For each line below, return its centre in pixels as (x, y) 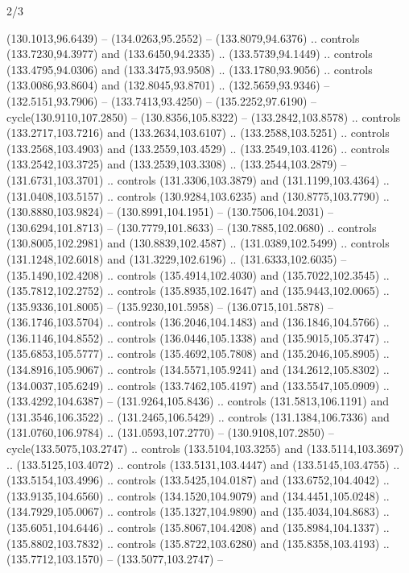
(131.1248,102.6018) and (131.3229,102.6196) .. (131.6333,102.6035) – (177, 258)
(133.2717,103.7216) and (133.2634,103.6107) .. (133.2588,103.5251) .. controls (198, 133)
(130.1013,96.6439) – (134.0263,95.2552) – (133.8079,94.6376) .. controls (183, 37)
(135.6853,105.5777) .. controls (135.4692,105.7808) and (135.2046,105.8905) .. (198, 353)
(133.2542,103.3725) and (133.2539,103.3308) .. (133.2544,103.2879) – (177, 164)
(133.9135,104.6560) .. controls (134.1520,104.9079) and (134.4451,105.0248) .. (198, 495)
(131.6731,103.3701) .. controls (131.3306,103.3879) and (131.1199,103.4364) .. (198, 179)
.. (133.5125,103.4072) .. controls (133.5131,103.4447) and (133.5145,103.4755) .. (203, 464)
